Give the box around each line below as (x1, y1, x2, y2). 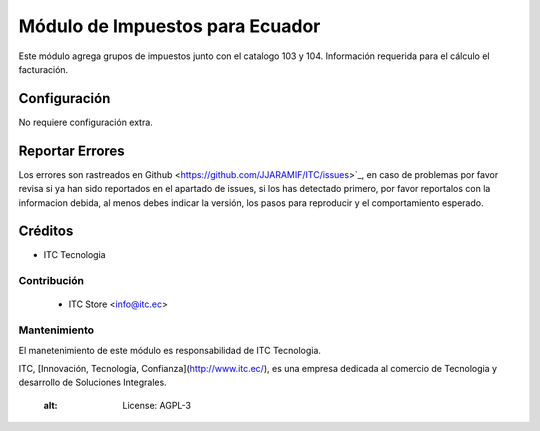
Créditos (18, 223, 74, 240)
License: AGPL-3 (122, 399, 192, 411)
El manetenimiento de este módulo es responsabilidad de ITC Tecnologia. (18, 344, 322, 356)
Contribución (18, 274, 85, 288)
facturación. (18, 63, 69, 75)
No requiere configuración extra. (18, 116, 154, 128)
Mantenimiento (18, 323, 95, 337)
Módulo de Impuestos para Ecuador (18, 15, 321, 37)
